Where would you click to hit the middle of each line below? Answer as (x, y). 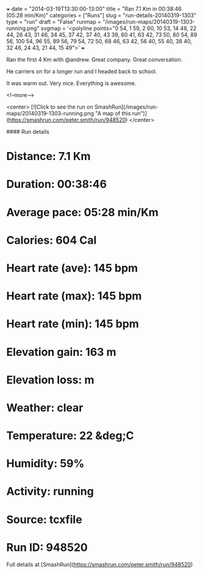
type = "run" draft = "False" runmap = (54, 22)
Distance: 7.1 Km (48, 157)
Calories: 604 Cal (52, 240)
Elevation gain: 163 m (62, 352)
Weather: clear (45, 408)
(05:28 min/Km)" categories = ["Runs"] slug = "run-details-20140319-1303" (101, 15)
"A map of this (113, 113)
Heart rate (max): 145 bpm (74, 296)
